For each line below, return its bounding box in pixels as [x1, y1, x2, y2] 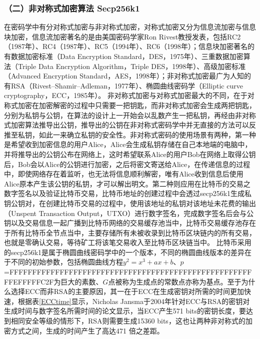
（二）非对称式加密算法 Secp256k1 [4, 1, 140, 14]
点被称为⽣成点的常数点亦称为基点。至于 [108, 276, 241, 286]
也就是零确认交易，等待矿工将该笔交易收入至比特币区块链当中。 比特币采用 [4, 237, 251, 247]
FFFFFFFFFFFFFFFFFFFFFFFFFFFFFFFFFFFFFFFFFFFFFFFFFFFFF [9, 266, 252, 277]
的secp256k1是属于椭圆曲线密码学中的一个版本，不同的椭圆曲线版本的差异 [4, 246, 245, 257]
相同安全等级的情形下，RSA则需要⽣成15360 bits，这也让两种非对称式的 [10, 315, 245, 326]
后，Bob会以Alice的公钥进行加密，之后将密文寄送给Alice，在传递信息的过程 [4, 158, 250, 169]
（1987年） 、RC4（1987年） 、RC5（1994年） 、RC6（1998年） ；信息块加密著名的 [4, 41, 255, 51]
